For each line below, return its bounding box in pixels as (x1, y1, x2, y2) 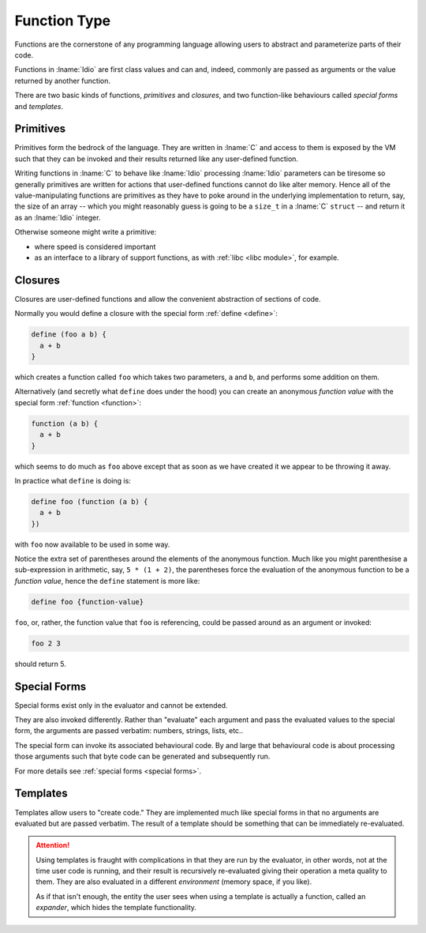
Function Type (14, 12, 111, 29)
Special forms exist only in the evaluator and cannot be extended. (14, 700, 228, 710)
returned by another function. (14, 76, 110, 85)
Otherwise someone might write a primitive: (14, 228, 157, 237)
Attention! (35, 841, 70, 850)
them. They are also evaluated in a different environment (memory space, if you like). (35, 877, 312, 886)
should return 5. (14, 659, 66, 668)
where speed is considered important (34, 242, 156, 251)
